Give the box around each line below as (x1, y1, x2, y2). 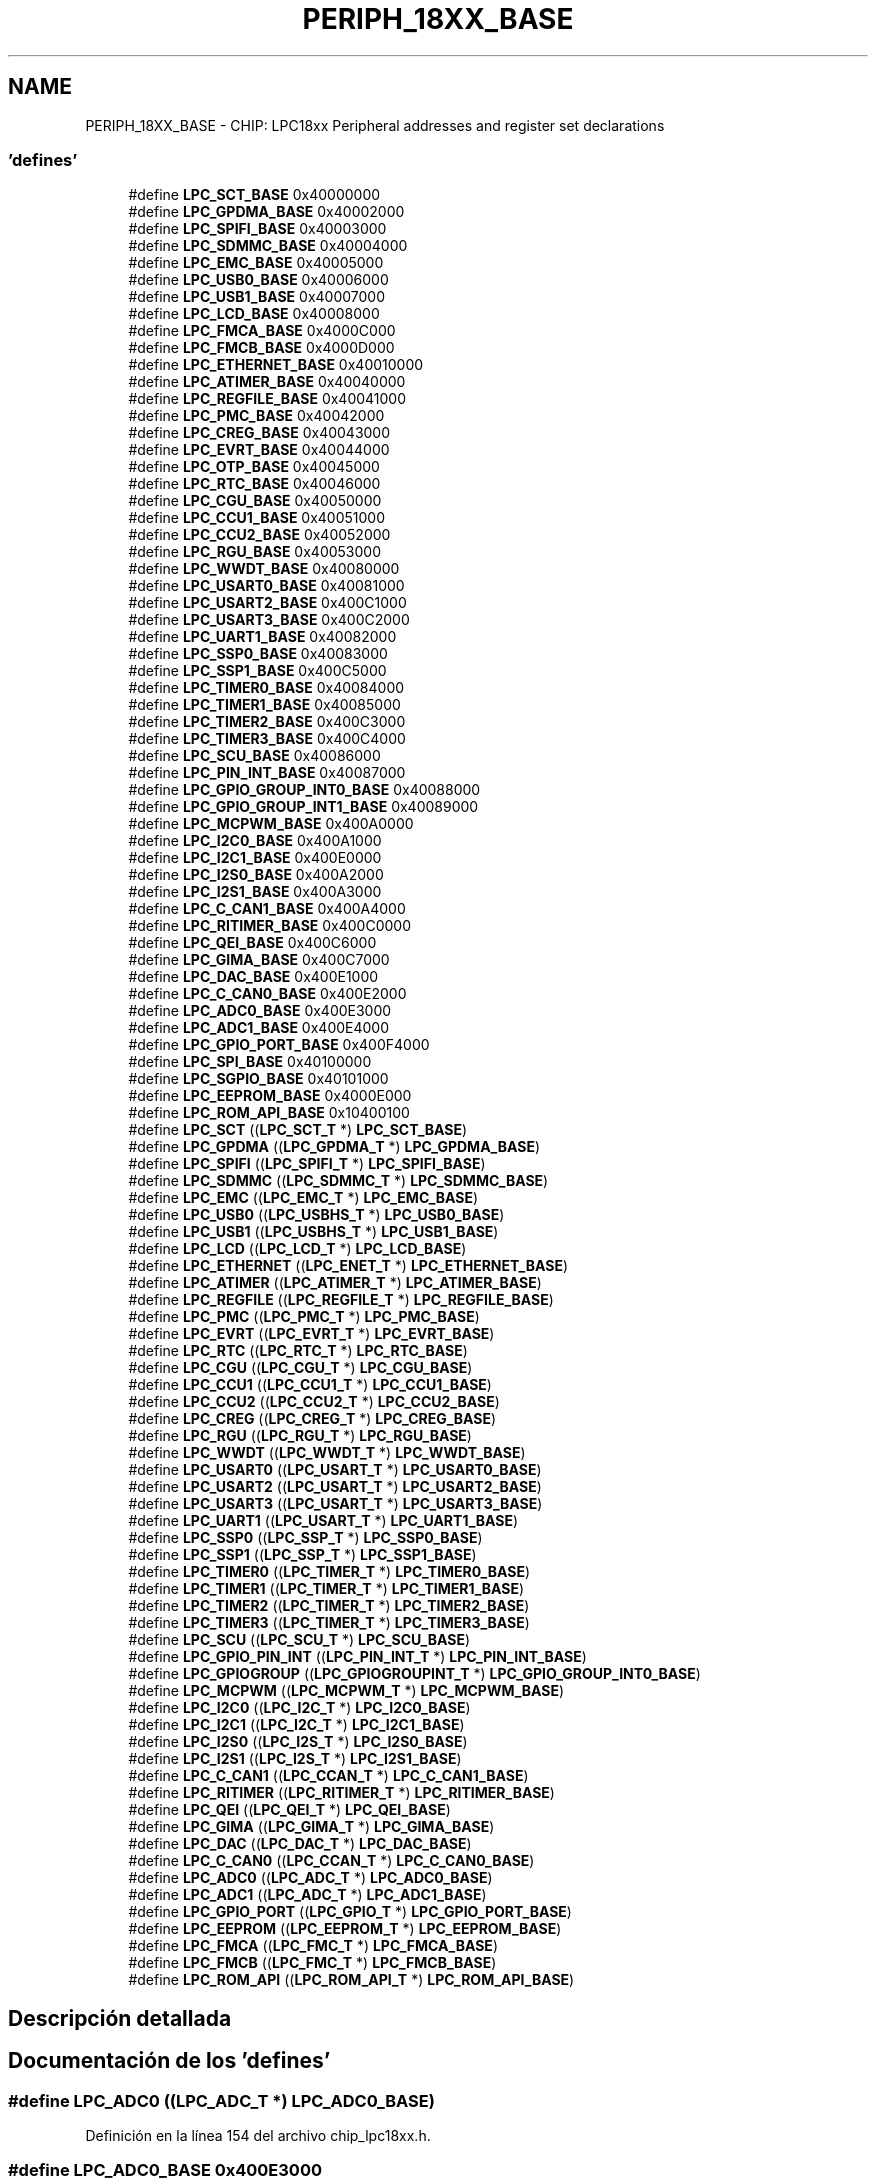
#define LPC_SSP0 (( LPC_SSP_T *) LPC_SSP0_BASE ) (128, 1529, 483, 1547)
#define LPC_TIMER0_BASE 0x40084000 (128, 679, 405, 697)
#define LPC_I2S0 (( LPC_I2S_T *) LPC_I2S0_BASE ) (128, 1733, 468, 1751)
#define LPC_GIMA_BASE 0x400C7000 (128, 951, 390, 969)
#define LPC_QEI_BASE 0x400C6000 (128, 934, 377, 952)
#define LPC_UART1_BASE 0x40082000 (128, 628, 397, 646)
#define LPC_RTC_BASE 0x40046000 (128, 475, 381, 493)
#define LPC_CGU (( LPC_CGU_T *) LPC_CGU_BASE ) (128, 1359, 473, 1377)
